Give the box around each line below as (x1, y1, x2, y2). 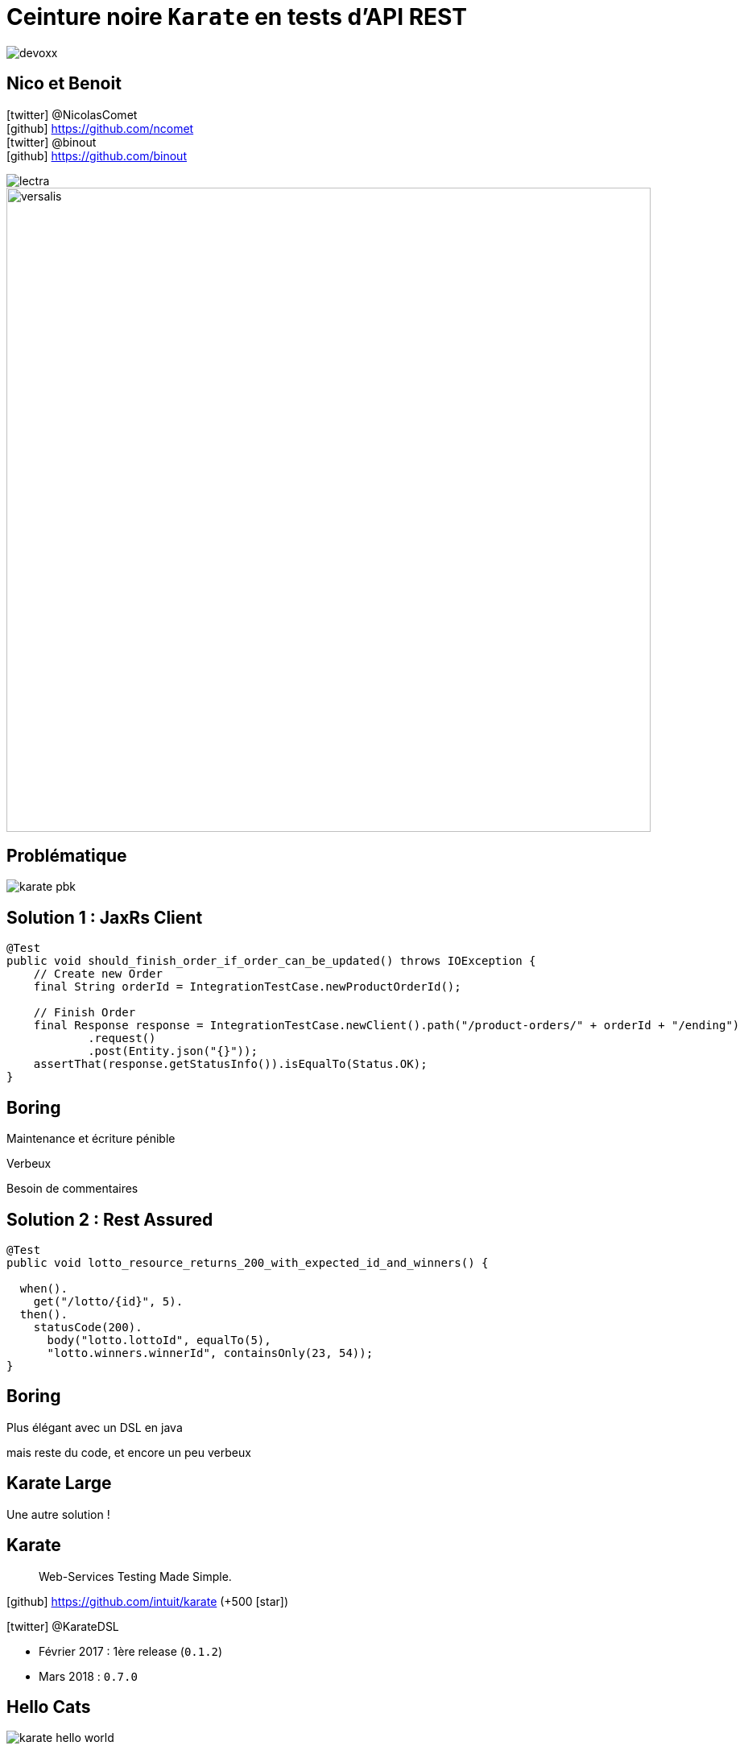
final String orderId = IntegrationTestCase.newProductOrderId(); (33, 980, 461, 994)
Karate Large (6, 1473, 112, 1494)
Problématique (6, 846, 127, 867)
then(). (19, 1307, 68, 1321)
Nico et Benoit (6, 73, 122, 94)
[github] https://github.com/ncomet (6, 121, 194, 135)
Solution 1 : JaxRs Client (6, 907, 203, 928)
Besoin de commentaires (6, 1181, 138, 1196)
